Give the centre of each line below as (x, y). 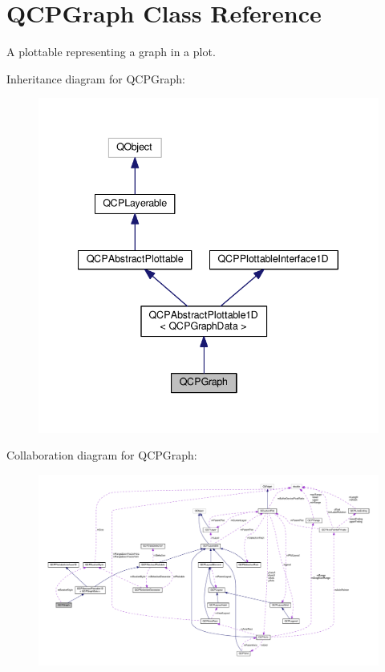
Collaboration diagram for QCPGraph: (102, 455)
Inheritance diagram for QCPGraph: (96, 78)
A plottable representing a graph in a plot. (111, 52)
